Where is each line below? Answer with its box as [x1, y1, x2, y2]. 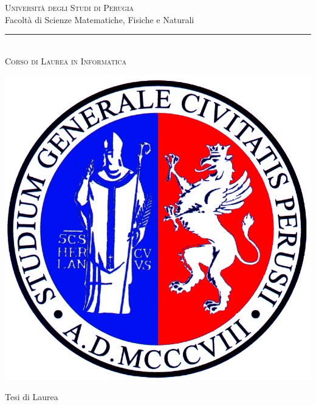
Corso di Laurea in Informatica [5, 54, 127, 67]
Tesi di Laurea [5, 390, 58, 403]
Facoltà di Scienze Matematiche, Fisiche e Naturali [5, 13, 194, 26]
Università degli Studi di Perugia [5, 1, 134, 13]
